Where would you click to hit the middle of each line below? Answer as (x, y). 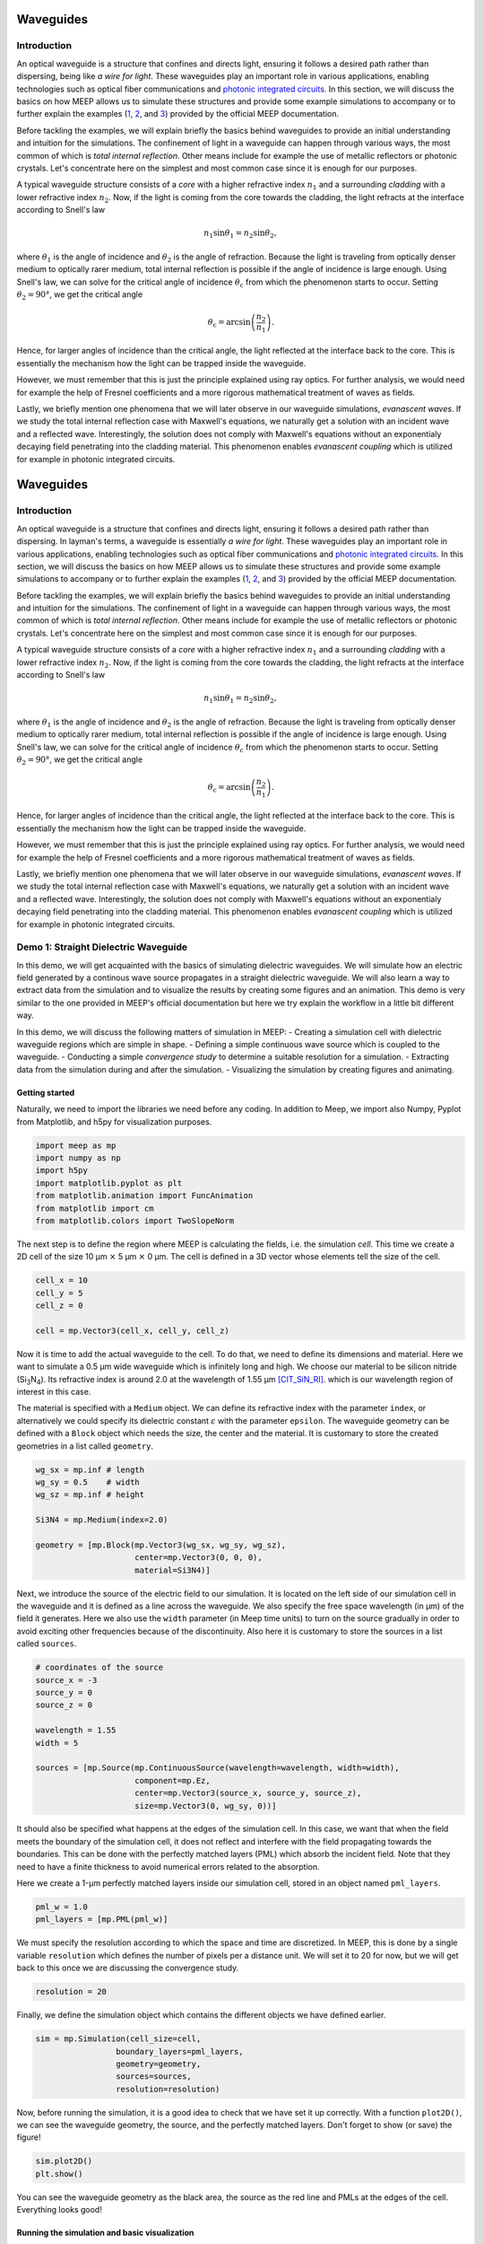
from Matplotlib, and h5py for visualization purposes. (114, 1121)
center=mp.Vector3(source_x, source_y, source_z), (248, 1793)
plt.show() (59, 2174)
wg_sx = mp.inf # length (90, 1469)
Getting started (46, 1092)
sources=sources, (153, 2077)
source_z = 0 (64, 1705)
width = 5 (57, 1743)
